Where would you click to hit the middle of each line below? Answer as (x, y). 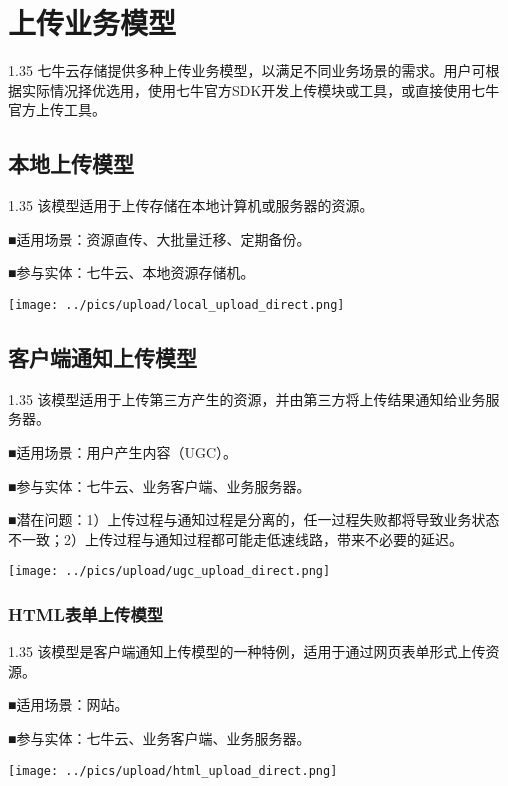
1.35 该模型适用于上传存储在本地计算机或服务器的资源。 (191, 205)
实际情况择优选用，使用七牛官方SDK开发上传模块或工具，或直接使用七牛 (260, 89)
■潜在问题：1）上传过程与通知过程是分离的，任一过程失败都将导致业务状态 (254, 519)
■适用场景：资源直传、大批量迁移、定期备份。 (159, 238)
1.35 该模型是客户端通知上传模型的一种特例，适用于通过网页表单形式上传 (247, 651)
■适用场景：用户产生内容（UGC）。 (123, 451)
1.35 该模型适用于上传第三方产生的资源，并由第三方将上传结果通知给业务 (247, 398)
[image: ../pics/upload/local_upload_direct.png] (176, 304)
